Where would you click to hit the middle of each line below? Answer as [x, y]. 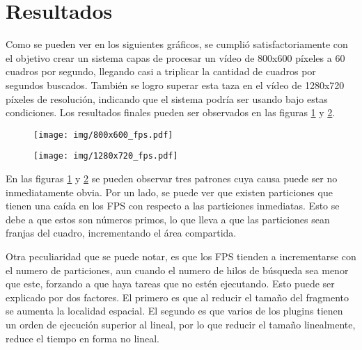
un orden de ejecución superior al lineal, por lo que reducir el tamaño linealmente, [181, 324]
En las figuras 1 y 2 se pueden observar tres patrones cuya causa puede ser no [172, 178]
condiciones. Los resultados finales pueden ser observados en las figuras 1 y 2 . [171, 112]
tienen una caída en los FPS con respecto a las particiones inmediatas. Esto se [173, 206]
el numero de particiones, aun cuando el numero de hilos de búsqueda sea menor [177, 270]
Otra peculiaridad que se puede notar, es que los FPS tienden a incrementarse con [181, 256]
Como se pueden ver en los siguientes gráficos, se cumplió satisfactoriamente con [177, 44]
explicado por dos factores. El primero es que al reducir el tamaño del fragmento [178, 297]
